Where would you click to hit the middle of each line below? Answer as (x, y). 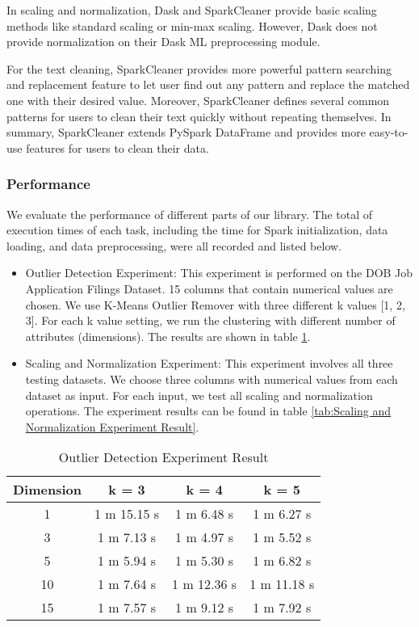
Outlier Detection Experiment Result (163, 457)
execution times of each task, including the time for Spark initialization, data (197, 230)
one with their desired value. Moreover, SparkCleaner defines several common (198, 100)
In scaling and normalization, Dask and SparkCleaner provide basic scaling (192, 10)
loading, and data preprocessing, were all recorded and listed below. (174, 245)
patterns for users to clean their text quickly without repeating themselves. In (199, 116)
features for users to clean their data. (117, 147)
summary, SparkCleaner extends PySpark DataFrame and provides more (186, 132)
